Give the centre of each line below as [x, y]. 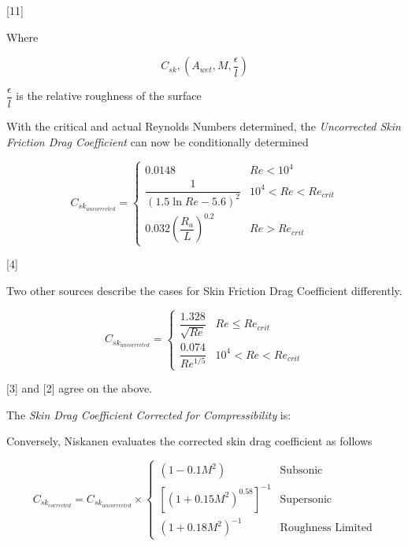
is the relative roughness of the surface [109, 96]
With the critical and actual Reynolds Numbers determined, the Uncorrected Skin [204, 126]
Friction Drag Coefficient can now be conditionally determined [158, 141]
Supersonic [306, 499]
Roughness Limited [326, 528]
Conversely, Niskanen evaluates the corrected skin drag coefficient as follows [189, 441]
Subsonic [301, 471]
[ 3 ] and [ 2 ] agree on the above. [80, 388]
